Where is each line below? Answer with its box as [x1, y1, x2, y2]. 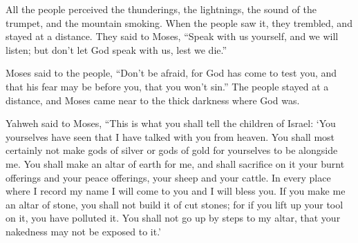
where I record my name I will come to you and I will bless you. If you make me [6, 184, 346, 198]
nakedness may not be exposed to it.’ [6, 224, 161, 238]
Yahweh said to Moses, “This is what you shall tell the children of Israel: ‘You [6, 116, 336, 130]
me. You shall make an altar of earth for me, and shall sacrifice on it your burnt [6, 156, 345, 171]
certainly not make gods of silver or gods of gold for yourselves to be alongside [6, 143, 338, 157]
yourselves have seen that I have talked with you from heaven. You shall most [6, 129, 335, 144]
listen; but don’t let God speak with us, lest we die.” [6, 42, 227, 57]
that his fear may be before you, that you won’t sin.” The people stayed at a [6, 79, 329, 93]
